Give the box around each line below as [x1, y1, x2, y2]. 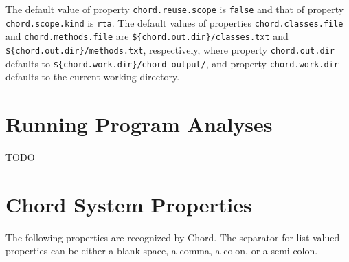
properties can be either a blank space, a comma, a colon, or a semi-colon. [5, 243, 318, 258]
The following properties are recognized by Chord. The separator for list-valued [5, 230, 340, 244]
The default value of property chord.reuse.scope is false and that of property [5, 2, 344, 16]
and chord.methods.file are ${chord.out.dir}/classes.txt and [5, 29, 289, 43]
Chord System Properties [5, 190, 252, 218]
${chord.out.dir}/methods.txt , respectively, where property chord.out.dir [5, 42, 335, 56]
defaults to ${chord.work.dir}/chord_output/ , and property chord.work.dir [5, 56, 339, 70]
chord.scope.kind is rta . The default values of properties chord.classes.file [5, 15, 344, 30]
